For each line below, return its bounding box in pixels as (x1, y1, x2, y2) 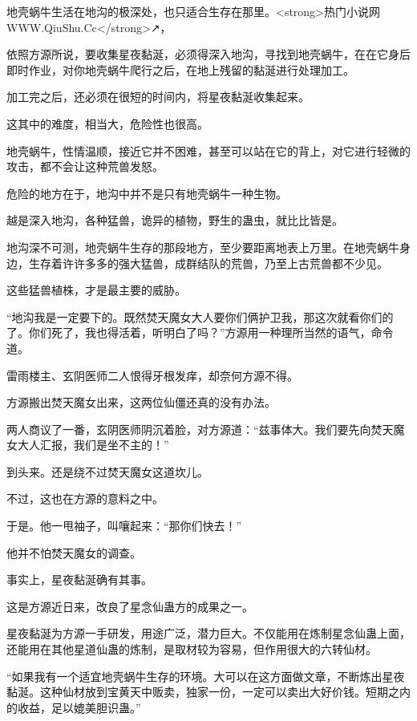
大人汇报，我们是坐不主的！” (17, 436, 169, 453)
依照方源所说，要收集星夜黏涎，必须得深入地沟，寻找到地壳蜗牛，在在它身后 (6, 46, 411, 63)
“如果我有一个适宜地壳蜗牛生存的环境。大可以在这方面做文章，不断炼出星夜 (6, 667, 405, 684)
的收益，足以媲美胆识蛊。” (6, 699, 141, 715)
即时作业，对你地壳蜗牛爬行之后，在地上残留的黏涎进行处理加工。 (6, 61, 354, 78)
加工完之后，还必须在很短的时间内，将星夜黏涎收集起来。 (6, 88, 310, 105)
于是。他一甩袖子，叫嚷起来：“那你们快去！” (6, 517, 242, 534)
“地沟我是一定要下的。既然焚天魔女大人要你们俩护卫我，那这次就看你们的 (6, 308, 394, 325)
